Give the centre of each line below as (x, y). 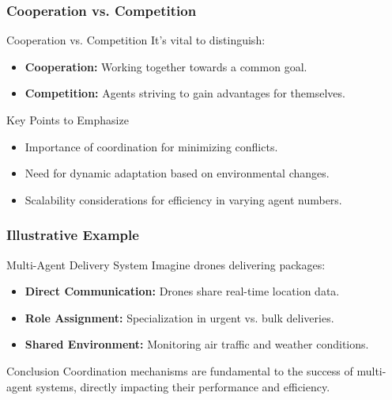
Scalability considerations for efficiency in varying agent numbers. (183, 199)
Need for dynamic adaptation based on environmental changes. (177, 173)
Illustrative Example (73, 235)
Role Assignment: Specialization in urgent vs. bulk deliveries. (179, 317)
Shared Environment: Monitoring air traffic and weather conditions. (197, 344)
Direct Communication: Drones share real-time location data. (182, 291)
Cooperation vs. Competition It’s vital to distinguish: (136, 40)
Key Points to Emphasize (68, 120)
